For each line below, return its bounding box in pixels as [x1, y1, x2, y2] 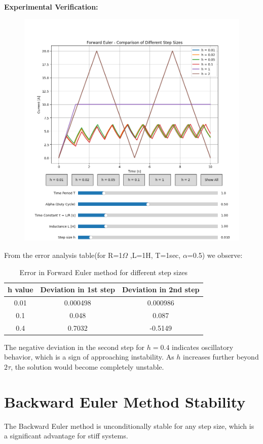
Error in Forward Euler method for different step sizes [19, 267, 187, 277]
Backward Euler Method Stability [4, 391, 246, 412]
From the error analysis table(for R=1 [4, 250, 123, 260]
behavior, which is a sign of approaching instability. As [4, 351, 174, 362]
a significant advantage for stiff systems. [4, 430, 128, 441]
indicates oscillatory [172, 341, 234, 352]
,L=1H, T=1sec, [130, 250, 181, 260]
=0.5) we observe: [187, 250, 243, 260]
